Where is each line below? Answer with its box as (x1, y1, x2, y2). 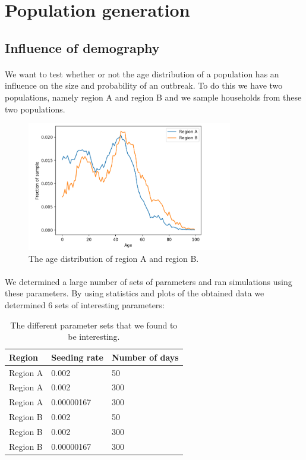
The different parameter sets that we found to (10, 318, 178, 331)
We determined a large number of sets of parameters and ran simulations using (5, 275, 292, 287)
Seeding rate (51, 351, 103, 363)
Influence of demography (5, 38, 160, 57)
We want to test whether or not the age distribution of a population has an (5, 67, 279, 80)
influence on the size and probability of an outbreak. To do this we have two (5, 79, 283, 92)
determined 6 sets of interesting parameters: (5, 299, 165, 311)
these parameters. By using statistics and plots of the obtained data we (5, 287, 264, 299)
